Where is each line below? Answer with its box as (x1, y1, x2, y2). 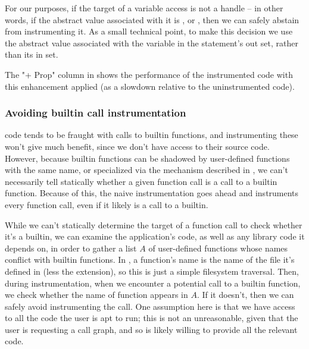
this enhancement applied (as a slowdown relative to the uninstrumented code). (5, 80, 295, 92)
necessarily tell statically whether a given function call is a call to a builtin (5, 175, 277, 187)
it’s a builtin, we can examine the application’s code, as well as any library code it (5, 230, 305, 243)
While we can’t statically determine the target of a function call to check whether (5, 218, 302, 231)
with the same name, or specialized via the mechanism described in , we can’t (5, 164, 288, 176)
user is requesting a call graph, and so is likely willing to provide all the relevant (5, 323, 298, 335)
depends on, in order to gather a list (5, 241, 137, 254)
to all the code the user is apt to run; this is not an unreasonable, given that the (5, 312, 298, 324)
